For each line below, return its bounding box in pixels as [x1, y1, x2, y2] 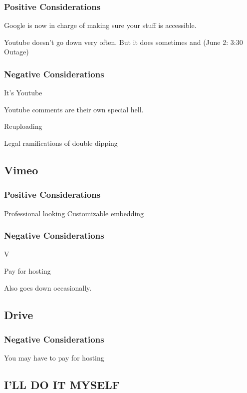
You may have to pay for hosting [4, 353, 104, 363]
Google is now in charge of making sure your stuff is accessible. [4, 20, 197, 30]
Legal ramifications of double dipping [4, 138, 118, 148]
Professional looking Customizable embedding [4, 208, 144, 218]
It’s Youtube [4, 87, 42, 98]
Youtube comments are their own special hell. [4, 104, 144, 114]
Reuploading [4, 121, 42, 131]
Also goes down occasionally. [4, 282, 92, 293]
